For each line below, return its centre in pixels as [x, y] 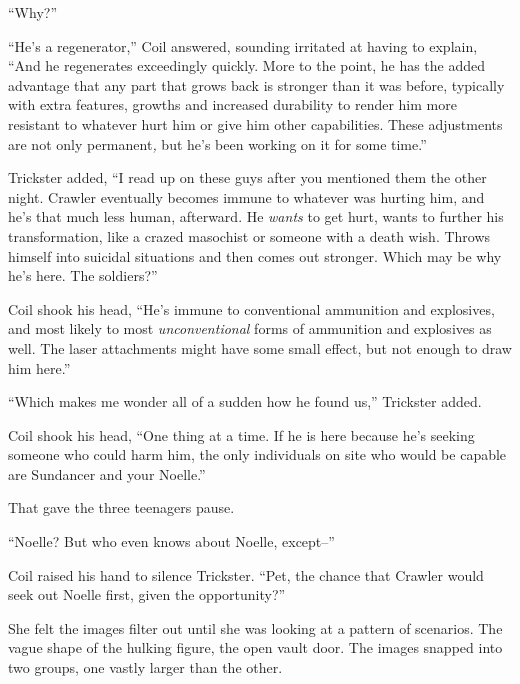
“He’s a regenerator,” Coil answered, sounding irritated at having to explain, [243, 45]
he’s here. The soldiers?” [83, 275]
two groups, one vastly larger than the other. [145, 667]
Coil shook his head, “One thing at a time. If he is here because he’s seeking [241, 434]
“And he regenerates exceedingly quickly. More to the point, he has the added [247, 65]
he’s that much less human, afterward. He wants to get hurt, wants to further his [256, 216]
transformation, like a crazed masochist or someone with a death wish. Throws [249, 235]
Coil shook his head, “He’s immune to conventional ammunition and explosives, [251, 308]
